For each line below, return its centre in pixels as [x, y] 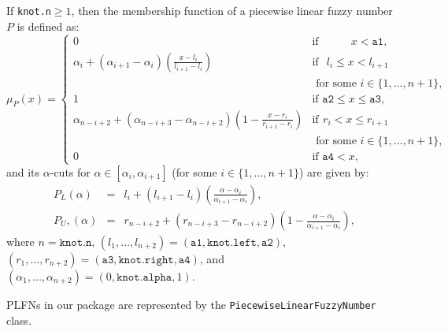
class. [19, 320]
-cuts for [70, 171]
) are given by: [334, 171]
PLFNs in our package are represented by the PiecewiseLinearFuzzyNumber [191, 305]
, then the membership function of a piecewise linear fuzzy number [232, 10]
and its [23, 171]
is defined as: [48, 26]
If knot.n [29, 10]
